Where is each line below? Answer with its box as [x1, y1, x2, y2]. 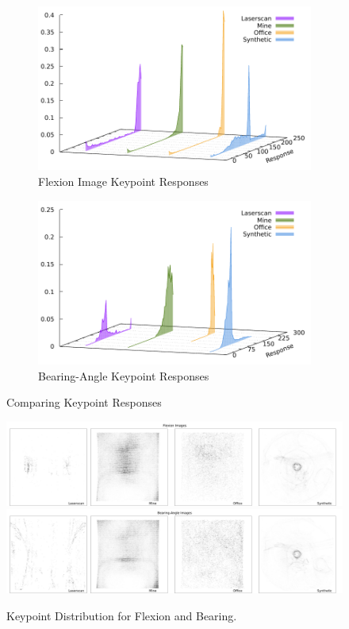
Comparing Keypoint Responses [6, 394, 162, 411]
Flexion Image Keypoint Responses [38, 172, 209, 189]
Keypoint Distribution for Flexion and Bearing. [6, 607, 237, 623]
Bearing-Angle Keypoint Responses [38, 367, 209, 384]
